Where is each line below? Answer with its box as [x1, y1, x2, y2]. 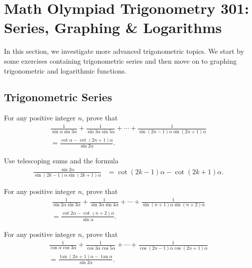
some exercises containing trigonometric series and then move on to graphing [4, 55, 237, 66]
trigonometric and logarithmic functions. [4, 65, 126, 76]
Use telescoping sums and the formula [4, 155, 119, 166]
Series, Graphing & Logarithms [4, 17, 222, 38]
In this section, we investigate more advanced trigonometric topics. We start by [4, 46, 244, 56]
